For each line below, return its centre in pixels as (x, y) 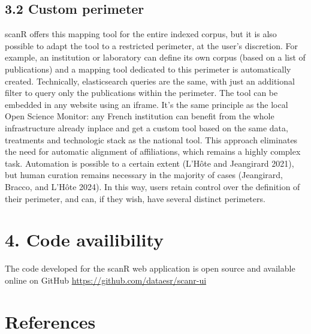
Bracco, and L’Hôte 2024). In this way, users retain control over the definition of (153, 186)
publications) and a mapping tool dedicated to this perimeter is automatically (148, 69)
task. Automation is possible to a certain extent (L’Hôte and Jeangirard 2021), (150, 163)
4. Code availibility (84, 240)
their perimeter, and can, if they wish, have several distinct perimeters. (135, 198)
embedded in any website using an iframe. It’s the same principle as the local (147, 104)
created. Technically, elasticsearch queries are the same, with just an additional (150, 81)
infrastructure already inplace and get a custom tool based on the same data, (147, 127)
